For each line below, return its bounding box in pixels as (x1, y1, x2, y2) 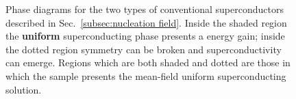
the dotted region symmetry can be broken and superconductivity (5, 42, 282, 56)
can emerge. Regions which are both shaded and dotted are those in (5, 55, 291, 70)
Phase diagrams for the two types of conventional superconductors (5, 2, 284, 16)
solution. (5, 82, 42, 96)
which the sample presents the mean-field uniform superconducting (5, 68, 286, 83)
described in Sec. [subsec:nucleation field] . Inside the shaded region (5, 15, 287, 29)
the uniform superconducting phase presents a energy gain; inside (5, 29, 285, 43)
